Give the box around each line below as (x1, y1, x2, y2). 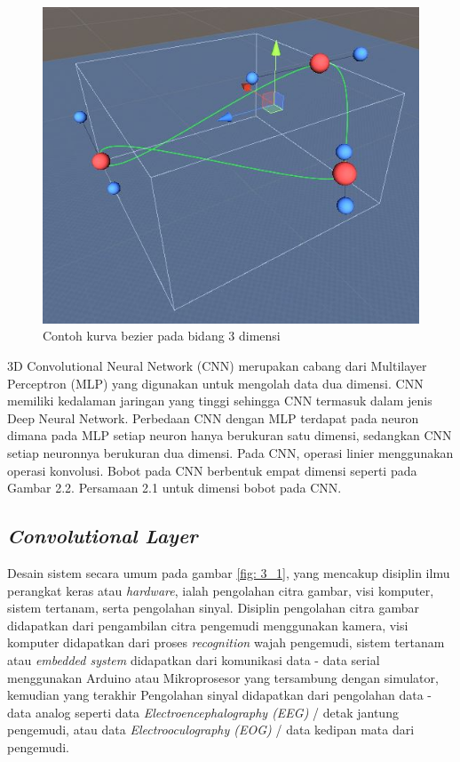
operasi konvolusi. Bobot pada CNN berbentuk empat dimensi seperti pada (7, 461, 417, 479)
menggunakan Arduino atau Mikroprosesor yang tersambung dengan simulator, (7, 668, 439, 686)
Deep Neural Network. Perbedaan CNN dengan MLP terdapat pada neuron (7, 408, 419, 427)
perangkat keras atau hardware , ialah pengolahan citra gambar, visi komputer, (7, 581, 434, 599)
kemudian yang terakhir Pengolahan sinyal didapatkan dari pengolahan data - (7, 686, 432, 704)
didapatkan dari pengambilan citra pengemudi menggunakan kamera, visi (7, 615, 408, 634)
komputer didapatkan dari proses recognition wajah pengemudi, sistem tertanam (7, 633, 445, 652)
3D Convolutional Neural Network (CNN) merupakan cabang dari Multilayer (7, 357, 427, 375)
